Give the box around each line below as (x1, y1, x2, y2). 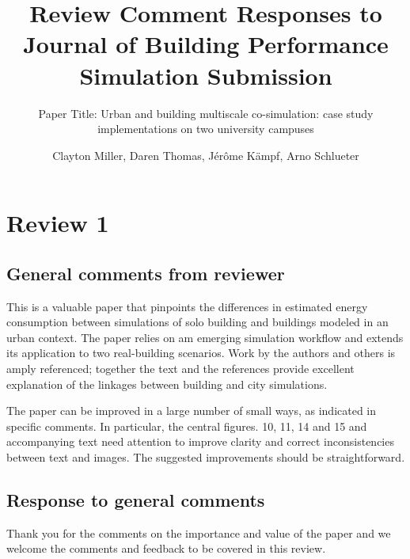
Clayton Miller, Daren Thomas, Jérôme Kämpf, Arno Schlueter (52, 146, 359, 163)
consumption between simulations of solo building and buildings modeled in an (6, 314, 389, 330)
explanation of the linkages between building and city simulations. (6, 375, 328, 392)
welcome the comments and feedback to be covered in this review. (6, 540, 326, 557)
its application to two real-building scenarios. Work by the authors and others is (6, 344, 396, 361)
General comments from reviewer (6, 260, 285, 285)
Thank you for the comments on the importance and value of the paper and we (6, 524, 391, 541)
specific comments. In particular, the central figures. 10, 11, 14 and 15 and (6, 417, 367, 434)
